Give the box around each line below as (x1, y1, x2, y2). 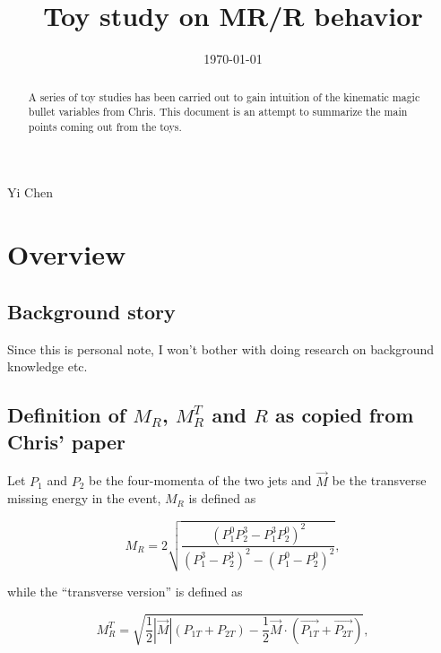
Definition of (7, 401, 126, 429)
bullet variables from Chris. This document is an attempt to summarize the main (28, 104, 408, 119)
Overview (7, 236, 126, 273)
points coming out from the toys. (28, 118, 182, 134)
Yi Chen (7, 183, 53, 202)
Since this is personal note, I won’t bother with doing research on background (7, 339, 435, 358)
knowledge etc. (7, 357, 88, 376)
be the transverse (332, 471, 427, 490)
